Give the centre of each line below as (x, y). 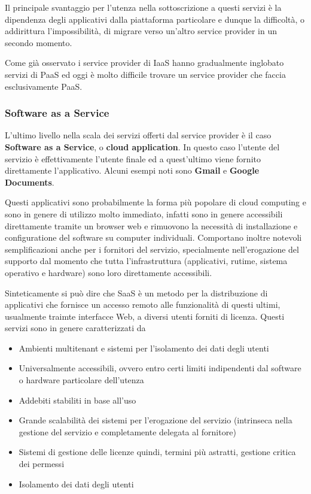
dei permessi (42, 464)
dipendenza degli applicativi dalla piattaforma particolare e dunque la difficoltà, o (155, 19)
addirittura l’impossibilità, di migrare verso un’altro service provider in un (141, 31)
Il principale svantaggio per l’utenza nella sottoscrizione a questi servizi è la (143, 7)
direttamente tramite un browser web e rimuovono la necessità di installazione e (151, 225)
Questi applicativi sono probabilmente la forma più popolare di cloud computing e (155, 202)
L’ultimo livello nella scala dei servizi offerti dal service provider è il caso (138, 135)
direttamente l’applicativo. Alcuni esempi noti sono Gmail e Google (132, 170)
